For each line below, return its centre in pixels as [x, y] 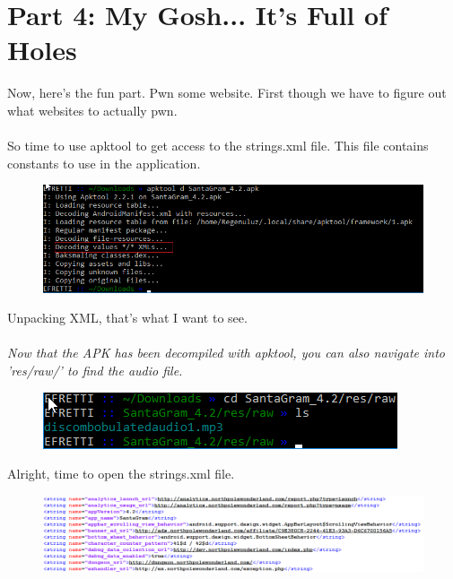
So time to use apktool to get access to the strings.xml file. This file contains [218, 146]
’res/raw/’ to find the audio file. [95, 370]
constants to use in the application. [104, 163]
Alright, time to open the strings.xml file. [121, 474]
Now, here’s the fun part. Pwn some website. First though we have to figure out [227, 93]
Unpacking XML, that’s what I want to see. [127, 318]
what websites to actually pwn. [92, 110]
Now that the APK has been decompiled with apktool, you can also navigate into [226, 353]
